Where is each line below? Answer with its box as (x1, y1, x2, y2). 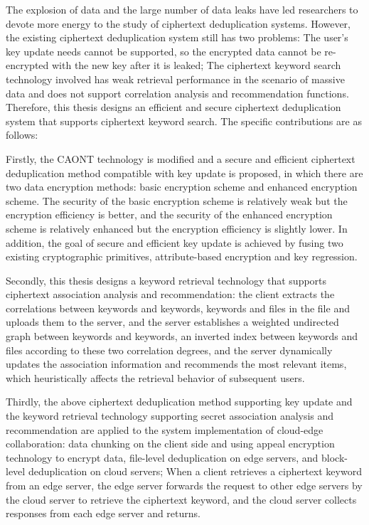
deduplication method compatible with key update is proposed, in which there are (6, 165, 363, 180)
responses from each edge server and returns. (6, 506, 200, 521)
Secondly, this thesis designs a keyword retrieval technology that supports (6, 272, 327, 287)
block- (321, 450, 348, 465)
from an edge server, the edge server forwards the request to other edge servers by (6, 478, 363, 492)
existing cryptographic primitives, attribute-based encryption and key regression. (6, 249, 358, 264)
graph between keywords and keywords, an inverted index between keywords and (6, 329, 358, 344)
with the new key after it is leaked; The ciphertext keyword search (51, 58, 341, 73)
